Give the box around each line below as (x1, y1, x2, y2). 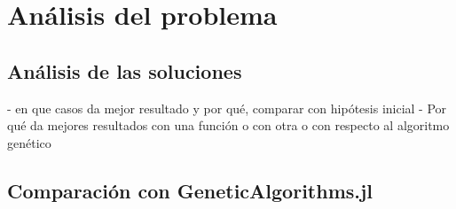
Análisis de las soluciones (7, 57, 242, 84)
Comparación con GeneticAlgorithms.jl (7, 176, 373, 204)
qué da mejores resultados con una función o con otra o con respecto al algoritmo (7, 116, 450, 135)
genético (7, 133, 51, 151)
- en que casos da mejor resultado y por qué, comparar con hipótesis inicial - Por (7, 98, 447, 117)
